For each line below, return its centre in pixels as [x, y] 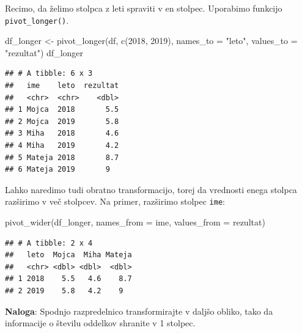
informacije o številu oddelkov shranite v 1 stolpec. [100, 323]
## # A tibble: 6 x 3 [49, 74]
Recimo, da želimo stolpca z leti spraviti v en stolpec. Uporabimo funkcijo [144, 8]
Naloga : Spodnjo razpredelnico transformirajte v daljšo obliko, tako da [139, 311]
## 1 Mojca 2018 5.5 [62, 110]
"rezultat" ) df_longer [44, 52]
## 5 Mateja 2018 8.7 [62, 157]
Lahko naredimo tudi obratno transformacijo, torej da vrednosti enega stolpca [151, 189]
